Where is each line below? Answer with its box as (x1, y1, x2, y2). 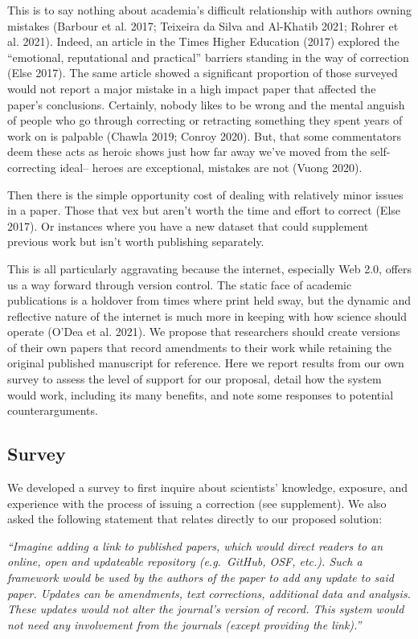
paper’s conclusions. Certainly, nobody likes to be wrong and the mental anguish (7, 96, 405, 113)
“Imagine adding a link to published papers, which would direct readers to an (7, 537, 383, 554)
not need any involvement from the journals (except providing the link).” (7, 616, 362, 633)
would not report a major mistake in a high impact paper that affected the (7, 80, 376, 96)
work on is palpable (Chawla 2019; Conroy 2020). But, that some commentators (7, 127, 402, 144)
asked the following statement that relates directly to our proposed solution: (7, 510, 383, 527)
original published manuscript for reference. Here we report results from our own (7, 354, 404, 371)
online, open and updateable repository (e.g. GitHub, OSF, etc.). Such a (7, 553, 363, 570)
